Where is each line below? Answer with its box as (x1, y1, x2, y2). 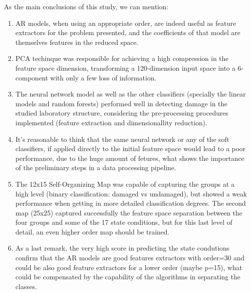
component (15, 72, 48, 82)
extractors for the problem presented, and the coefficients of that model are (15, 27, 241, 38)
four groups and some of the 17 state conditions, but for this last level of (15, 217, 232, 227)
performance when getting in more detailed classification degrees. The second (15, 198, 246, 208)
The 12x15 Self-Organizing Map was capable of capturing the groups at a (15, 178, 235, 189)
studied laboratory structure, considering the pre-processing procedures (15, 108, 229, 118)
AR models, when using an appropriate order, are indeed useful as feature (15, 18, 236, 28)
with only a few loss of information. (50, 72, 156, 82)
